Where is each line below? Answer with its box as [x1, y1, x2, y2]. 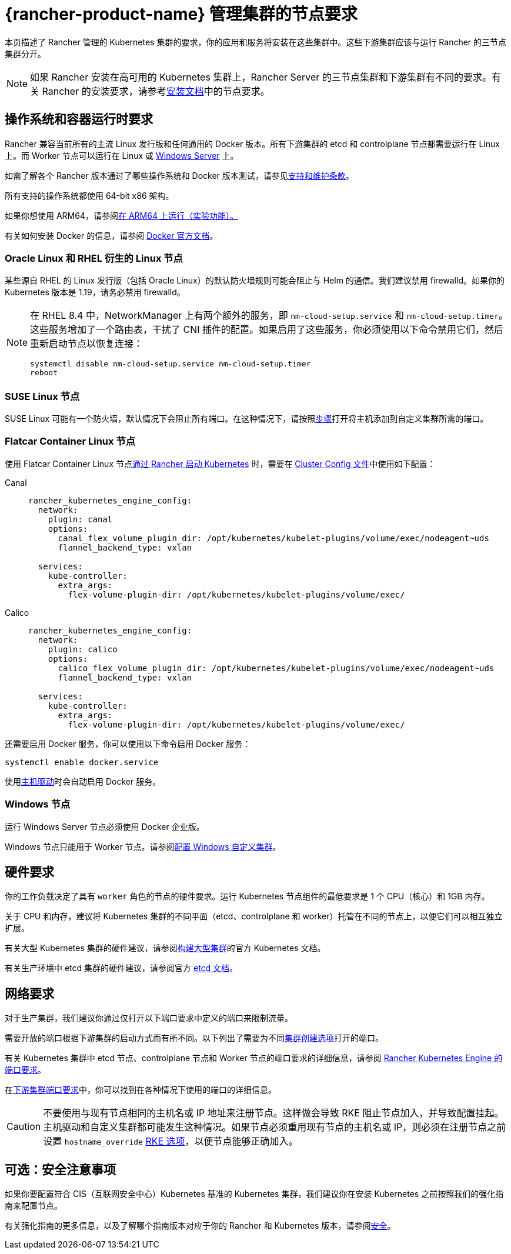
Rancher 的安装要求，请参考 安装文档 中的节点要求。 [42, 85, 270, 97]
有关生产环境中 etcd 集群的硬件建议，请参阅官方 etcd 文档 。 [5, 963, 238, 973]
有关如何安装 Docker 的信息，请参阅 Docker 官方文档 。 [5, 230, 218, 241]
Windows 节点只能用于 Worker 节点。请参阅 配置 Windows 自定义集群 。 [5, 841, 281, 852]
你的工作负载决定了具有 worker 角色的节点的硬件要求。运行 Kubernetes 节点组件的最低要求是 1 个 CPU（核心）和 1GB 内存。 [5, 891, 490, 902]
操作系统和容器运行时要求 [5, 112, 153, 127]
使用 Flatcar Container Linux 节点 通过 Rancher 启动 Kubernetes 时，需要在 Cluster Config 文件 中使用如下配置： [5, 458, 436, 469]
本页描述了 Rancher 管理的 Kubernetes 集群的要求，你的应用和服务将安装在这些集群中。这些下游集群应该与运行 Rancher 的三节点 [5, 36, 507, 47]
